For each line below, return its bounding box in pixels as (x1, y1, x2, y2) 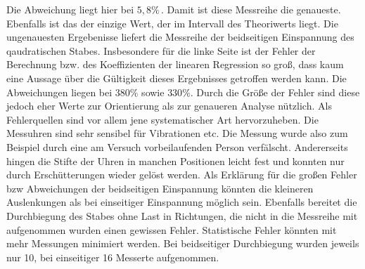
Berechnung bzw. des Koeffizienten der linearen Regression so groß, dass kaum (6, 57, 344, 72)
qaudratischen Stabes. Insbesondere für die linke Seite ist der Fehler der (6, 43, 316, 58)
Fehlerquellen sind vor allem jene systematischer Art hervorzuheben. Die (6, 112, 319, 126)
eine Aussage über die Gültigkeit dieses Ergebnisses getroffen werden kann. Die (6, 70, 347, 85)
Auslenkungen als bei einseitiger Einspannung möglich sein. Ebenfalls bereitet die (6, 195, 357, 209)
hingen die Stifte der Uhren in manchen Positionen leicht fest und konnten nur (6, 153, 345, 168)
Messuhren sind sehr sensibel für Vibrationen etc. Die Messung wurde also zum (6, 126, 348, 140)
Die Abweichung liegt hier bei (6, 2, 134, 16)
